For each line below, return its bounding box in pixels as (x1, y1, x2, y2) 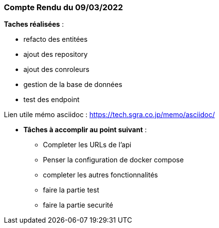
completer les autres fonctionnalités (43, 171, 158, 179)
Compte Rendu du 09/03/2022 (4, 2, 123, 12)
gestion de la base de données (23, 80, 122, 89)
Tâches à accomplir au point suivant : (23, 125, 147, 134)
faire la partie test (43, 186, 100, 194)
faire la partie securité (43, 201, 113, 210)
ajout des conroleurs (23, 65, 90, 74)
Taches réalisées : (4, 20, 64, 29)
